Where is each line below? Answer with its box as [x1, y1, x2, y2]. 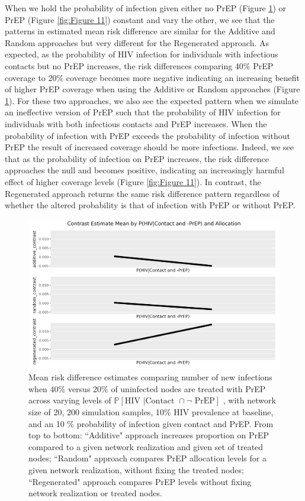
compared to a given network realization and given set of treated [28, 440, 264, 452]
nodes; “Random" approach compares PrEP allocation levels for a [28, 452, 267, 464]
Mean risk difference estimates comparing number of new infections [28, 371, 272, 383]
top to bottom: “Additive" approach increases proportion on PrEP [28, 429, 269, 441]
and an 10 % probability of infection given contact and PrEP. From [28, 417, 274, 429]
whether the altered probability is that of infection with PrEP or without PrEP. [5, 199, 296, 211]
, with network [223, 394, 276, 406]
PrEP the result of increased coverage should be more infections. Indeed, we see [5, 141, 294, 153]
